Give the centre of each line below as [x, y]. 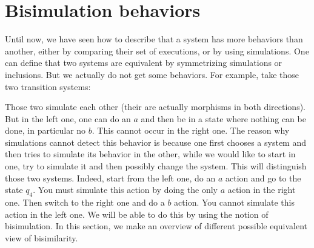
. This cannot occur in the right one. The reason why [191, 130]
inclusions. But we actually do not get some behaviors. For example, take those [152, 74]
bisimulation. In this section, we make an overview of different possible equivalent [156, 226]
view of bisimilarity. [42, 237]
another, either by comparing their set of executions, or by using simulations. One [157, 51]
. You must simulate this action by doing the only [125, 190]
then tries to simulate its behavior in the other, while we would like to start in [150, 154]
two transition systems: [48, 86]
